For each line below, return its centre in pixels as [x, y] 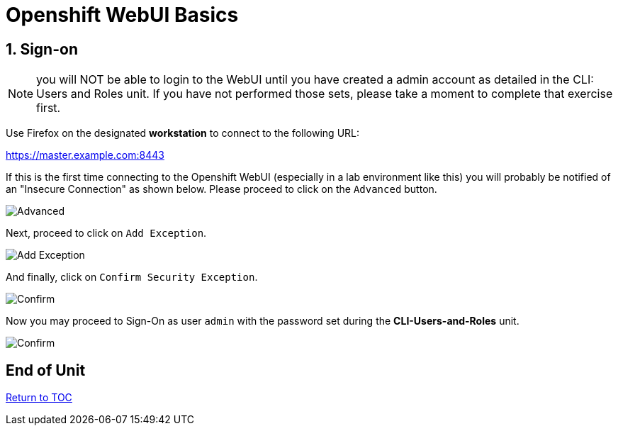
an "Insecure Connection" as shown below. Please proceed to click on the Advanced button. [221, 189]
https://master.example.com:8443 [85, 155]
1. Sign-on [42, 49]
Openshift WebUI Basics [122, 15]
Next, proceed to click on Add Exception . [106, 233]
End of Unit [46, 370]
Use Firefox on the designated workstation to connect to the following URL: [183, 133]
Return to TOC [39, 398]
